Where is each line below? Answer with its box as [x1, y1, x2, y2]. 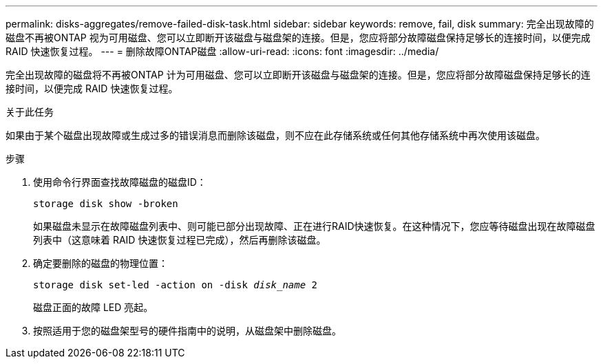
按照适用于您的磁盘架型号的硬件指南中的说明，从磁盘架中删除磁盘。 [33, 325, 341, 336]
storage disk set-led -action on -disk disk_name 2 [33, 279, 318, 290]
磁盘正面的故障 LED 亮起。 [33, 301, 154, 313]
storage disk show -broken [33, 198, 178, 209]
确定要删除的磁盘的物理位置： [33, 257, 168, 269]
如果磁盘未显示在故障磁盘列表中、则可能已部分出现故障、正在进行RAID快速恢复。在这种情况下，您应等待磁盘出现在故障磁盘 [33, 220, 595, 232]
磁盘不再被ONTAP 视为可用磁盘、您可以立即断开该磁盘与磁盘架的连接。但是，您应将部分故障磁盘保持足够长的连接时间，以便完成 [6, 32, 591, 43]
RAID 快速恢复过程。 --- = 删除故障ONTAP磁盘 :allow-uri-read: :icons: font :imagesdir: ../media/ [6, 45, 439, 57]
